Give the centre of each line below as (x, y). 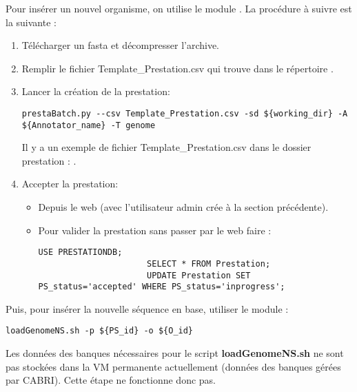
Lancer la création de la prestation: (96, 91)
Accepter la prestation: (70, 184)
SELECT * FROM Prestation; (209, 264)
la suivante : (31, 22)
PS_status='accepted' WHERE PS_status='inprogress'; (162, 287)
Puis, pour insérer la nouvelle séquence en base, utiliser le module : (147, 308)
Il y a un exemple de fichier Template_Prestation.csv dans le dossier (166, 147)
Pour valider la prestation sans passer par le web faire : (155, 230)
